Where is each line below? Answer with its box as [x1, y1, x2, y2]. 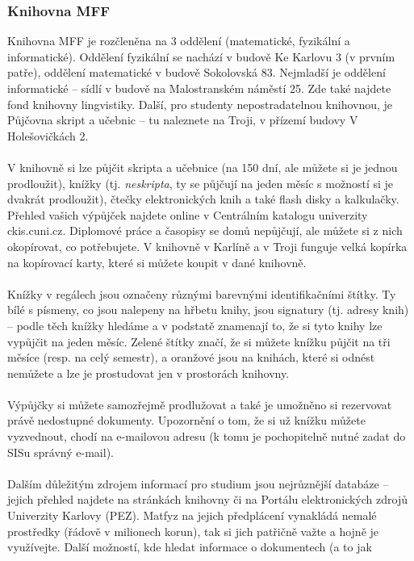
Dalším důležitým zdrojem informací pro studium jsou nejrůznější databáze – [7, 475, 389, 492]
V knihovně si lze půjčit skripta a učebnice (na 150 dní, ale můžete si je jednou [7, 158, 398, 175]
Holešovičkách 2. [7, 127, 89, 144]
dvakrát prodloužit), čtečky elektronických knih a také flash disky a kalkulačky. [7, 190, 399, 207]
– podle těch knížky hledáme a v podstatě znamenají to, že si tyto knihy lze [7, 316, 383, 333]
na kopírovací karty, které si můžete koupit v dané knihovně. [7, 253, 307, 270]
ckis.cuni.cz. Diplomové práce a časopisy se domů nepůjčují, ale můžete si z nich [7, 222, 403, 239]
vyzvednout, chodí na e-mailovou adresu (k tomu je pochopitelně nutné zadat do [7, 428, 406, 445]
